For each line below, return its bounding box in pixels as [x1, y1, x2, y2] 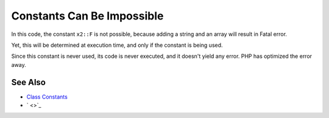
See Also [11, 77, 46, 88]
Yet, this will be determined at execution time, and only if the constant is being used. [11, 41, 223, 49]
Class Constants [26, 93, 68, 100]
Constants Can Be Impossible [11, 9, 164, 23]
